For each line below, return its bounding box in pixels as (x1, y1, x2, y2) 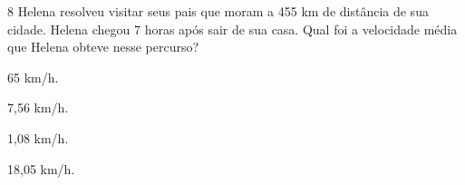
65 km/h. (7, 67, 59, 86)
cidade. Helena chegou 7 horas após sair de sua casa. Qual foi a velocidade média (7, 19, 458, 38)
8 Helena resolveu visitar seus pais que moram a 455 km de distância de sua (7, 2, 429, 20)
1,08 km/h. (7, 128, 69, 147)
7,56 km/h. (7, 98, 69, 117)
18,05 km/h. (7, 159, 75, 178)
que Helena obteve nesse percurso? (7, 37, 199, 56)
